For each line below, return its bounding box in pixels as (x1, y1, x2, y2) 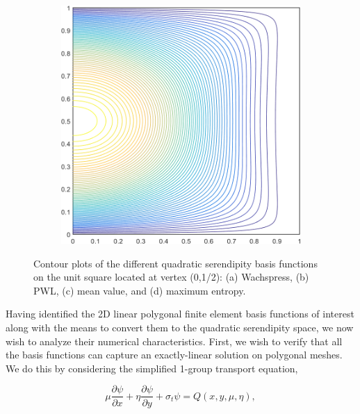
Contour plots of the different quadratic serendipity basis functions (33, 256, 318, 270)
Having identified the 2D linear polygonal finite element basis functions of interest (6, 306, 354, 321)
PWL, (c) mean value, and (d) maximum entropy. (33, 283, 246, 297)
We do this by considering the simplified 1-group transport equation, (6, 361, 298, 375)
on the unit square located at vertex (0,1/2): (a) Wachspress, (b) (33, 270, 309, 284)
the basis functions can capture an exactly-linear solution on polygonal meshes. (6, 347, 343, 362)
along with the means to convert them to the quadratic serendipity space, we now (6, 320, 354, 335)
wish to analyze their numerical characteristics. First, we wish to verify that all (6, 333, 343, 348)
